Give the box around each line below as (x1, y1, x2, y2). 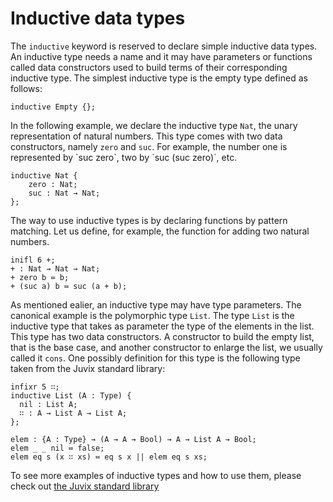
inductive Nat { (10, 170, 78, 181)
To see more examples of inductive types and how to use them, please (10, 469, 302, 481)
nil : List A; (19, 399, 78, 409)
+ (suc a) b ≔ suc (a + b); (10, 281, 128, 291)
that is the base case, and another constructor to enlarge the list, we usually (10, 341, 323, 353)
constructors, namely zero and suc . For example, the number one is (10, 140, 288, 152)
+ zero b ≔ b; (10, 272, 70, 282)
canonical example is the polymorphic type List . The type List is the (10, 309, 295, 321)
